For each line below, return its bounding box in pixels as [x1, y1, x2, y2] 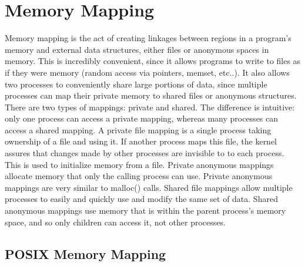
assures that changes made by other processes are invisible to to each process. [5, 147, 284, 159]
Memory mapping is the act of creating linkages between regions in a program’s [5, 32, 291, 44]
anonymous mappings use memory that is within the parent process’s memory [5, 204, 286, 217]
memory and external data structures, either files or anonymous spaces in [5, 43, 269, 55]
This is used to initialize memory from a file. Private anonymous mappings [5, 158, 274, 170]
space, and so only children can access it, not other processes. [5, 216, 226, 228]
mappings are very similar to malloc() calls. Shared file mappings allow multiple [5, 181, 293, 193]
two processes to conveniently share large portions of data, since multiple [5, 78, 267, 90]
